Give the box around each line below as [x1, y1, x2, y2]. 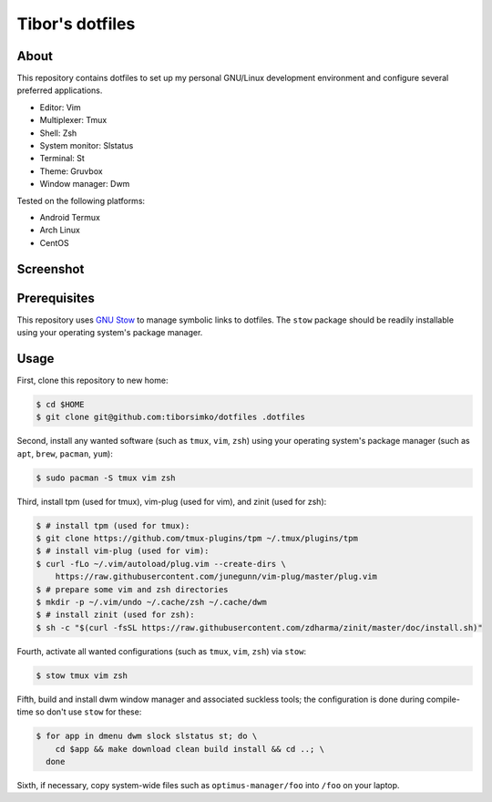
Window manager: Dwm [39, 179, 130, 190]
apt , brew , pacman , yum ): [16, 447, 113, 459]
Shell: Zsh [39, 128, 77, 139]
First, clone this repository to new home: [16, 375, 169, 386]
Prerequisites [16, 290, 95, 305]
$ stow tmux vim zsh [36, 670, 128, 681]
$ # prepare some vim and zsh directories [36, 584, 229, 594]
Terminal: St [39, 153, 86, 164]
